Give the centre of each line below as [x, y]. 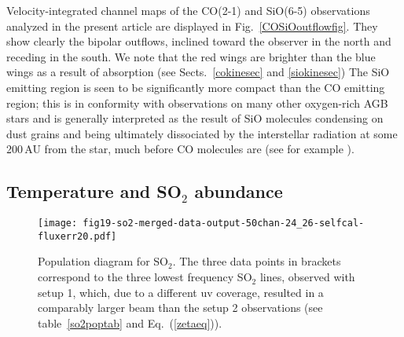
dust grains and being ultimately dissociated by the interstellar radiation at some [202, 133]
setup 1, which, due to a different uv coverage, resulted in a [181, 292]
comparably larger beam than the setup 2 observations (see [180, 308]
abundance [239, 191]
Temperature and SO [94, 191]
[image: [58, 223]
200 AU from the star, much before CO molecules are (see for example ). [180, 149]
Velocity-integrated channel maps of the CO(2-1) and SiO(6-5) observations [188, 10]
